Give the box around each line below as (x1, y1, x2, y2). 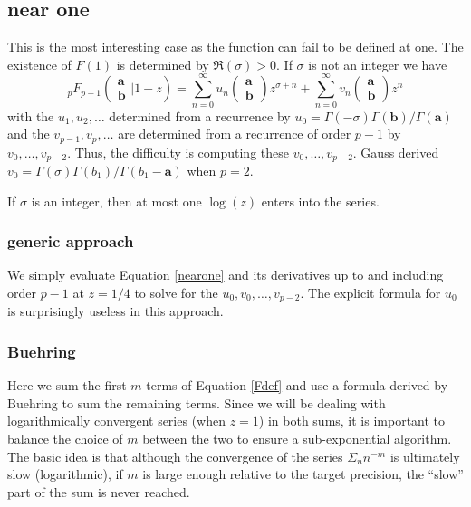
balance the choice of (7, 429, 123, 448)
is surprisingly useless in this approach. (7, 301, 224, 320)
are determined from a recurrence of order (118, 124, 351, 143)
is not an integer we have (308, 54, 447, 73)
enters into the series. (261, 191, 380, 210)
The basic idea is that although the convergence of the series (7, 446, 343, 465)
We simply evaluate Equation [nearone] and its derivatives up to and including (7, 265, 444, 284)
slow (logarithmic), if (7, 464, 123, 483)
